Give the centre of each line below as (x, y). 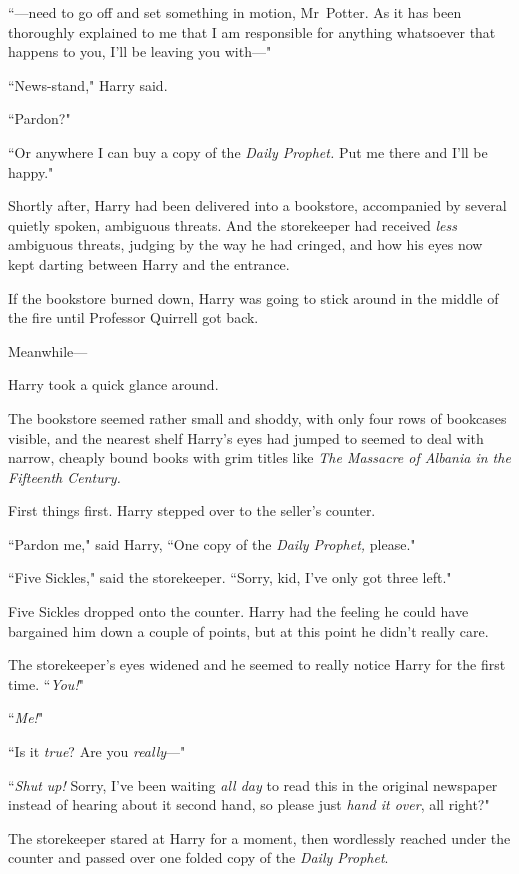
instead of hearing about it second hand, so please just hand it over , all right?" (249, 804)
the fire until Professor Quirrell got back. (133, 317)
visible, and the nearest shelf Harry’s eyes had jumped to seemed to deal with (246, 437)
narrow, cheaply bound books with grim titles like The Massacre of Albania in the (259, 457)
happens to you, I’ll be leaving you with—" (140, 51)
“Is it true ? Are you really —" (97, 751)
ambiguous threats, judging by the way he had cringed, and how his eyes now (245, 244)
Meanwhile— (48, 350)
